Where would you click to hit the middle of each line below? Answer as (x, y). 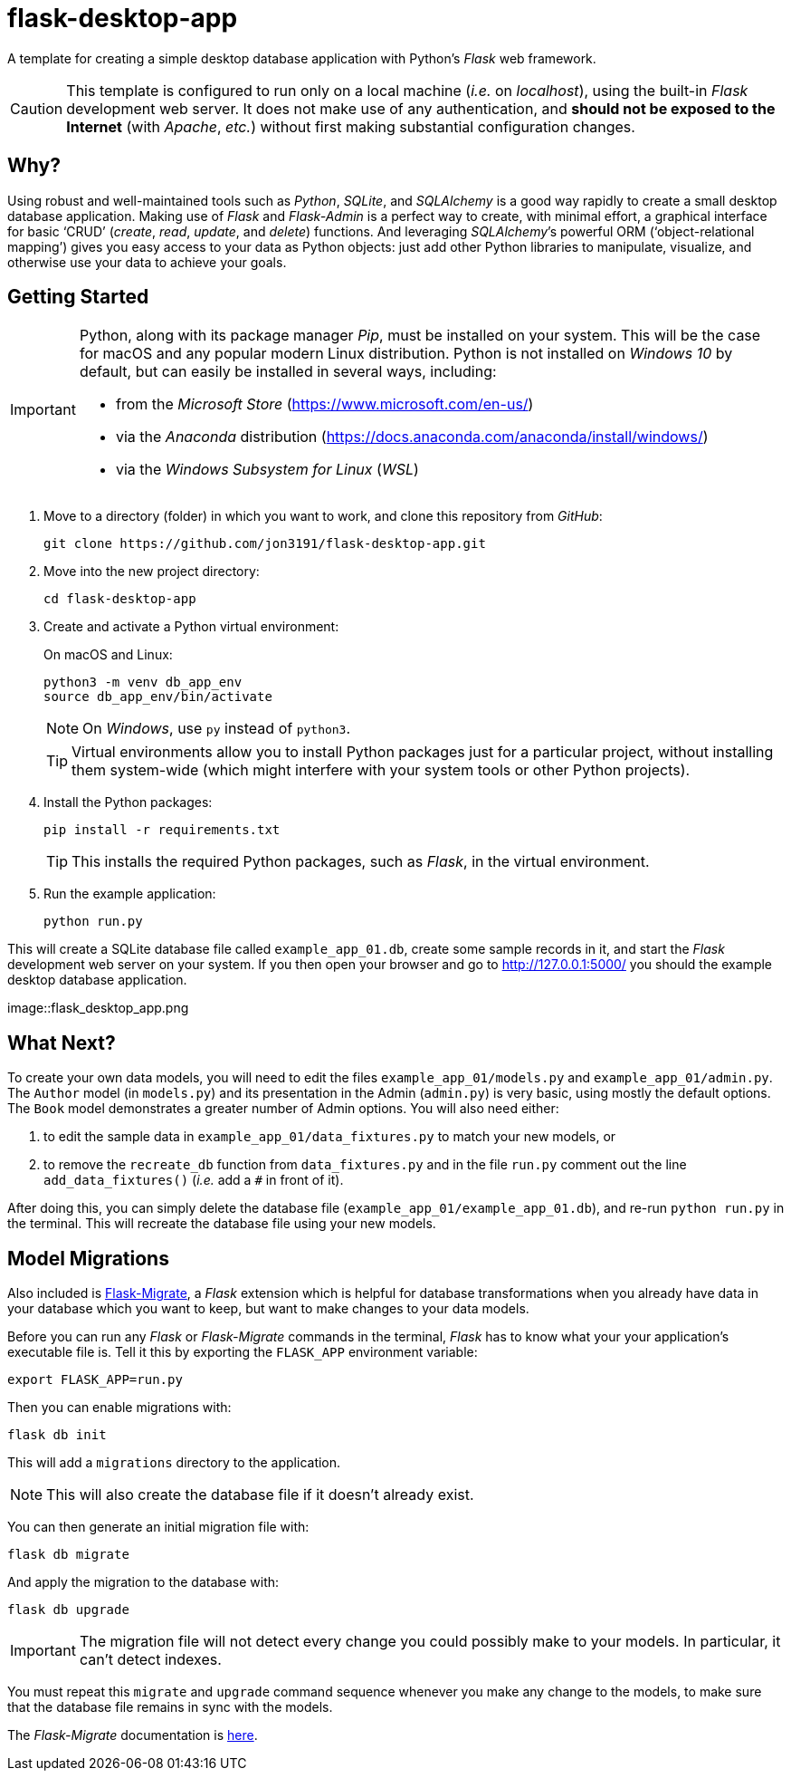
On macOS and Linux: (108, 655)
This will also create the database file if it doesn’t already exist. (260, 1495)
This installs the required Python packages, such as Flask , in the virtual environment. (361, 862)
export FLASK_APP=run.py (95, 1380)
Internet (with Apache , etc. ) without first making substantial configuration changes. (351, 126)
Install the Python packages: (128, 803)
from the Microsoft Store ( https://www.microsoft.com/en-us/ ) (324, 404)
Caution (37, 108)
